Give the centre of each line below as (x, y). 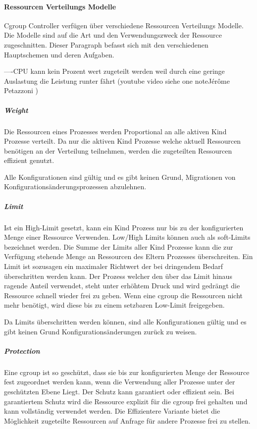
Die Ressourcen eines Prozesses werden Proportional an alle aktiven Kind (115, 131)
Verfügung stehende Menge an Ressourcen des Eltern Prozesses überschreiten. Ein (128, 256)
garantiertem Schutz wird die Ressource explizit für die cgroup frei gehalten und (126, 401)
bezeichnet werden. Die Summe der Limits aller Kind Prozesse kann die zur (119, 246)
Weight (16, 110)
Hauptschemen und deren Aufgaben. (59, 54)
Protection (22, 350)
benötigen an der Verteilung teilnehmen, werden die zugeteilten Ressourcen (118, 150)
